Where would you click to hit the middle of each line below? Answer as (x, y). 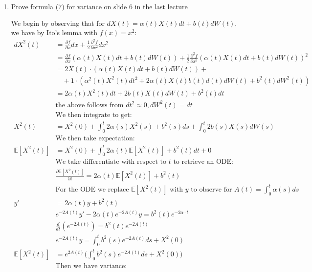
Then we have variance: (91, 266)
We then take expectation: (95, 139)
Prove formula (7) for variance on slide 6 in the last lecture (99, 6)
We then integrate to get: (94, 115)
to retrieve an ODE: (203, 162)
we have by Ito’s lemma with (54, 32)
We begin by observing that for (58, 23)
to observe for (212, 190)
